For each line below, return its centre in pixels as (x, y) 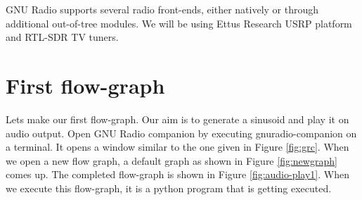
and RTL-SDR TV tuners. (62, 37)
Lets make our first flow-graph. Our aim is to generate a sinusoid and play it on (177, 119)
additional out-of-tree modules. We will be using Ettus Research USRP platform (179, 23)
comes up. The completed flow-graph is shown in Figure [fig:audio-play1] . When (177, 174)
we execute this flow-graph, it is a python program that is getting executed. (169, 188)
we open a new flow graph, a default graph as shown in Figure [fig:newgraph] (172, 160)
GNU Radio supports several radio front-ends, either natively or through (162, 9)
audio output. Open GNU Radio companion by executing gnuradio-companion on (181, 133)
